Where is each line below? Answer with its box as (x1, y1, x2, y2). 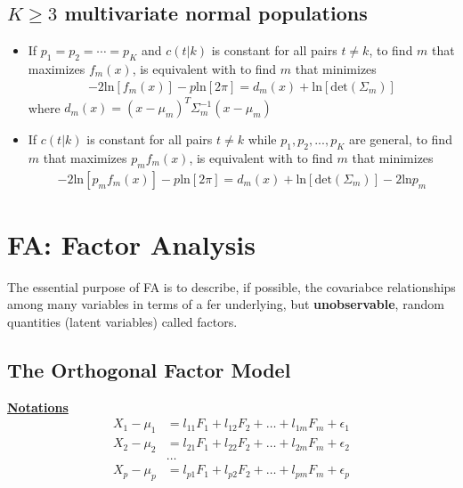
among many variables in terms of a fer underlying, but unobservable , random (7, 295, 444, 313)
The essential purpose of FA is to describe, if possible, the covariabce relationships (7, 277, 456, 296)
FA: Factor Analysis (7, 225, 256, 262)
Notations (7, 397, 69, 416)
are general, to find (348, 130, 452, 149)
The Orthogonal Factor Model (7, 356, 291, 384)
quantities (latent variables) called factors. (7, 313, 238, 331)
